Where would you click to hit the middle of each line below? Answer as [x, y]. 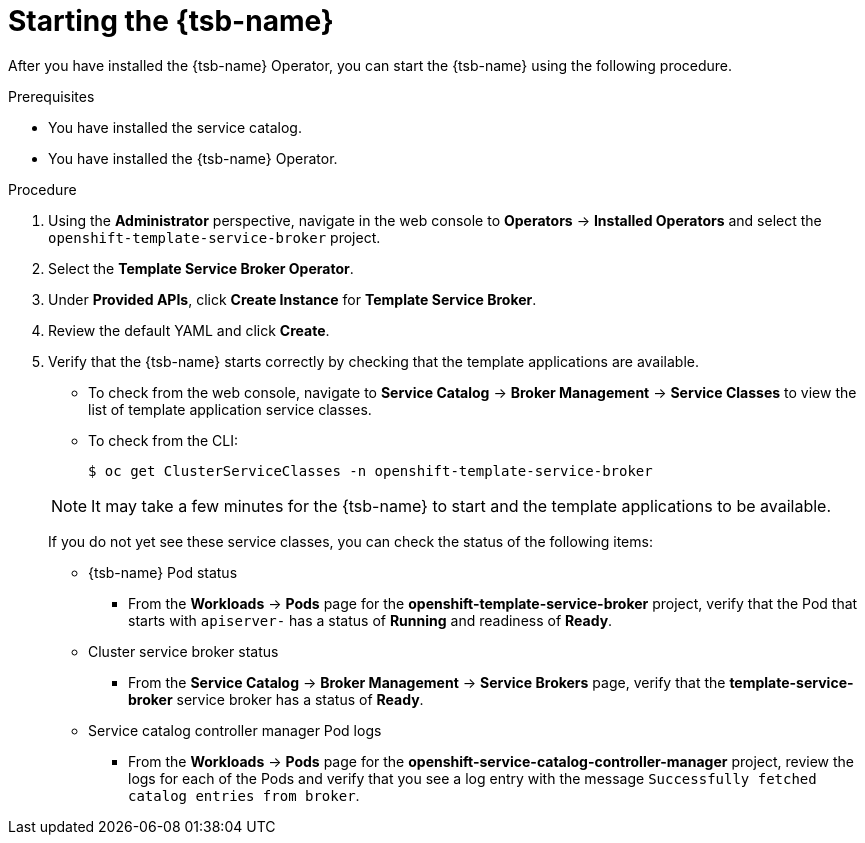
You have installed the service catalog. [175, 127]
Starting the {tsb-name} [171, 21]
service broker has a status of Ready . [300, 699]
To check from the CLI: [163, 440]
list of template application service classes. [230, 409]
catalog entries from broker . [244, 795]
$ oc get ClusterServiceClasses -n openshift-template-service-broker [370, 470]
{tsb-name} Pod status [163, 572]
